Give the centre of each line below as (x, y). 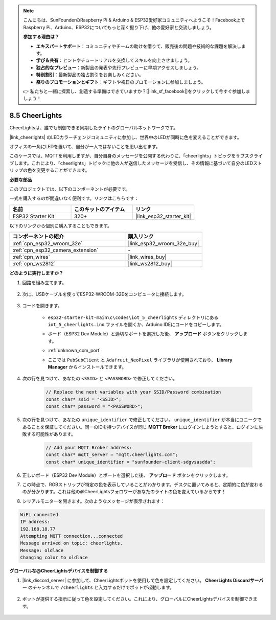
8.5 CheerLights (36, 116)
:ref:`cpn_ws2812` (34, 264)
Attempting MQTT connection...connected (71, 536)
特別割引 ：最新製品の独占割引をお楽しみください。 (90, 75)
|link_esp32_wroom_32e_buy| (164, 244)
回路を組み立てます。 (44, 282)
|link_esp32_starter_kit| (163, 216)
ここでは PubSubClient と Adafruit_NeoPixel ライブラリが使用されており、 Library (140, 360)
